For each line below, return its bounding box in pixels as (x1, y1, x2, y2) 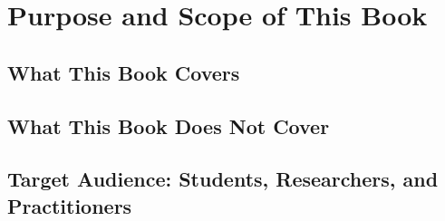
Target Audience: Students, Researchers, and (7, 165, 439, 193)
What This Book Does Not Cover (7, 111, 330, 139)
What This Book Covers (7, 58, 240, 86)
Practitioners (7, 191, 132, 219)
